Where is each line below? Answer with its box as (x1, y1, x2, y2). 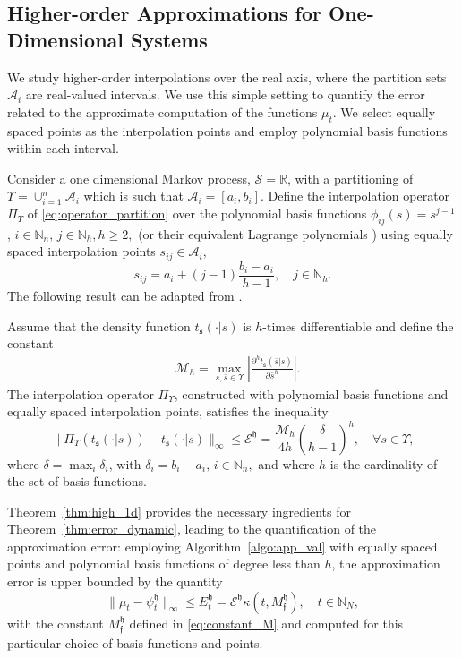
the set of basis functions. (7, 472, 147, 491)
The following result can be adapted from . (7, 286, 243, 304)
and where (258, 454, 315, 473)
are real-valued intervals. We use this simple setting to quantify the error (25, 85, 425, 104)
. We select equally (332, 102, 436, 121)
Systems (131, 25, 208, 53)
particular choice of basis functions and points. (7, 634, 263, 653)
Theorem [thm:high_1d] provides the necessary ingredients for (7, 501, 351, 520)
